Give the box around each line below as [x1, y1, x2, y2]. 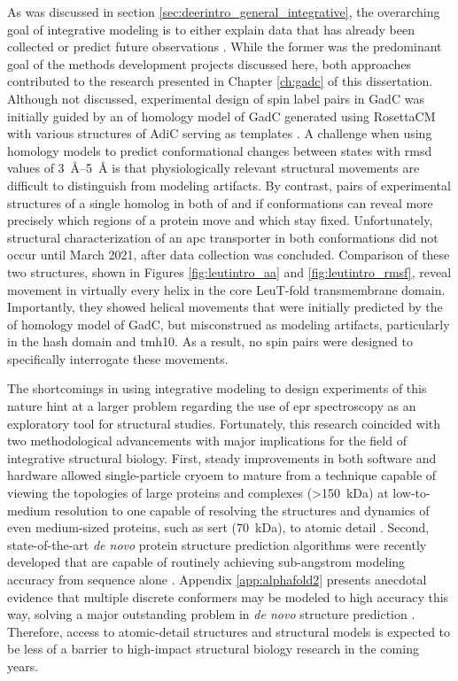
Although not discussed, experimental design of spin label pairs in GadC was [7, 89, 424, 107]
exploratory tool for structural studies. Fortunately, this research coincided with [7, 414, 441, 432]
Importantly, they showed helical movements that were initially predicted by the [7, 298, 443, 316]
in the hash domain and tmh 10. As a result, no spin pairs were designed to [7, 332, 413, 351]
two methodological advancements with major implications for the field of [7, 431, 407, 450]
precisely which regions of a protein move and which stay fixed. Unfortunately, [7, 211, 433, 229]
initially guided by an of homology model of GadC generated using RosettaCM [7, 106, 436, 125]
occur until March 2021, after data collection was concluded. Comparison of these [7, 245, 450, 264]
